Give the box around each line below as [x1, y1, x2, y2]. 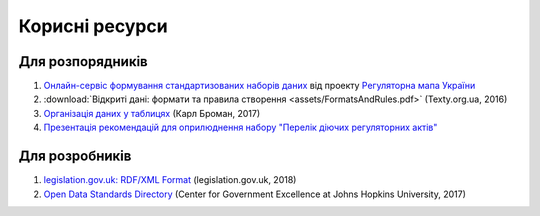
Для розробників [18, 148, 132, 165]
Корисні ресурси [18, 15, 169, 37]
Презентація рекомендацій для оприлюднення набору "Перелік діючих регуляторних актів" [43, 121, 438, 134]
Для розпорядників [18, 53, 149, 70]
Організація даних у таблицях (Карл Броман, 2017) [43, 107, 261, 119]
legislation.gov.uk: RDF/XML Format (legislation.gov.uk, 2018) [43, 174, 297, 186]
